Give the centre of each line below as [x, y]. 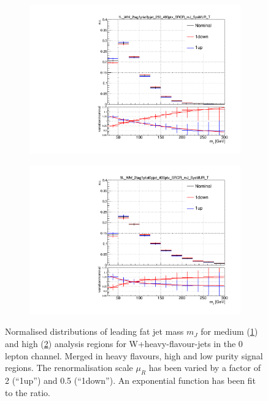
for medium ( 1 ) [229, 331]
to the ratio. [28, 392]
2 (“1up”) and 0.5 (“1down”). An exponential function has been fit [130, 380]
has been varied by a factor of [205, 368]
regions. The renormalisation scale [69, 368]
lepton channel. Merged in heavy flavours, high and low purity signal [134, 355]
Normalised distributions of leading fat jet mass [94, 331]
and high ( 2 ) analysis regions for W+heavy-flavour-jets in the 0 [124, 343]
